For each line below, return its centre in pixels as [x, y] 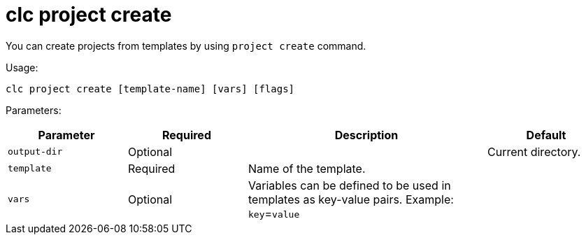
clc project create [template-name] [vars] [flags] [150, 89]
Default [546, 135]
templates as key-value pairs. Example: [351, 199]
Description [366, 135]
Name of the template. [307, 168]
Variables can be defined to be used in [350, 185]
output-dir [35, 152]
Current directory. [534, 151]
